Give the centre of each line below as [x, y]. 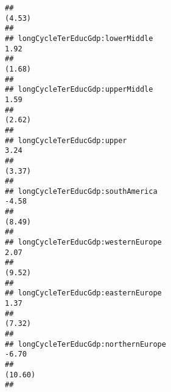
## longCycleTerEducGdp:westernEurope [83, 242]
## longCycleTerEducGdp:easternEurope [83, 293]
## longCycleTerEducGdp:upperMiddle [79, 90]
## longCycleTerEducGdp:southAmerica [81, 191]
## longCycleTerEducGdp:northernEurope [85, 344]
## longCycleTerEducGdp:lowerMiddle [79, 38]
